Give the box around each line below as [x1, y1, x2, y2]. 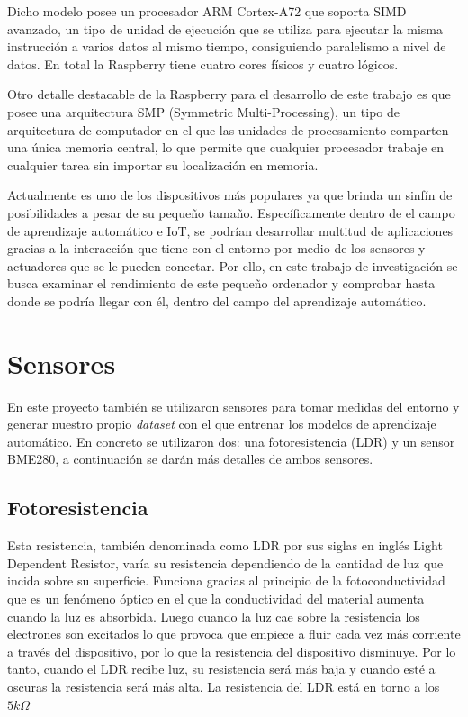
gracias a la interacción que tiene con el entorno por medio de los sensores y [7, 239, 426, 258]
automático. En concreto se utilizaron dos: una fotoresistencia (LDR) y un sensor [7, 431, 455, 450]
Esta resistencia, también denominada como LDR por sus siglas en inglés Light [7, 536, 443, 555]
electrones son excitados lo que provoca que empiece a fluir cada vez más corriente [7, 624, 461, 643]
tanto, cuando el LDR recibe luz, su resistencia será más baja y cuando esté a [7, 659, 436, 678]
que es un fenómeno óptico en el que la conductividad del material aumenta [7, 588, 425, 607]
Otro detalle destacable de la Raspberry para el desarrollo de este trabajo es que [7, 85, 451, 104]
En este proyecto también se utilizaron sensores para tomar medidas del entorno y [7, 396, 460, 415]
